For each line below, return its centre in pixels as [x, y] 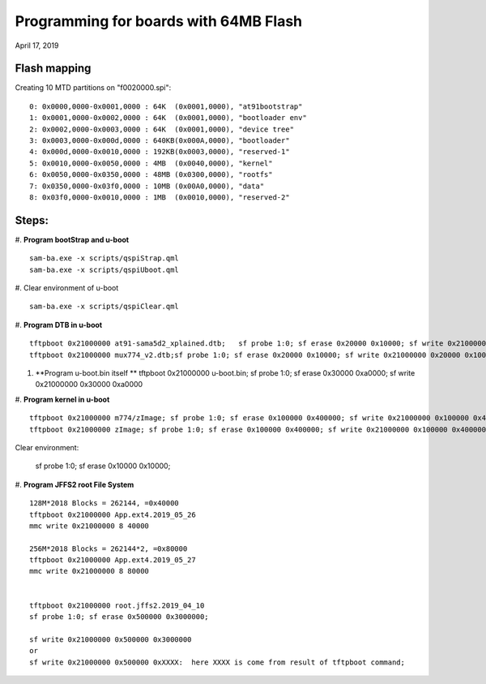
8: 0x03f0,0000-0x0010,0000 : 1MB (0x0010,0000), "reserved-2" [160, 197]
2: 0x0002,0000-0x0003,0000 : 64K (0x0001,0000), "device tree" [162, 129]
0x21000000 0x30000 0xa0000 [89, 385]
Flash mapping [53, 69]
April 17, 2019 [37, 45]
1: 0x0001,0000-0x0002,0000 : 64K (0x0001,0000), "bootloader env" [168, 118]
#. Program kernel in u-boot [62, 399]
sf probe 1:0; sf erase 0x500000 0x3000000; [119, 617]
